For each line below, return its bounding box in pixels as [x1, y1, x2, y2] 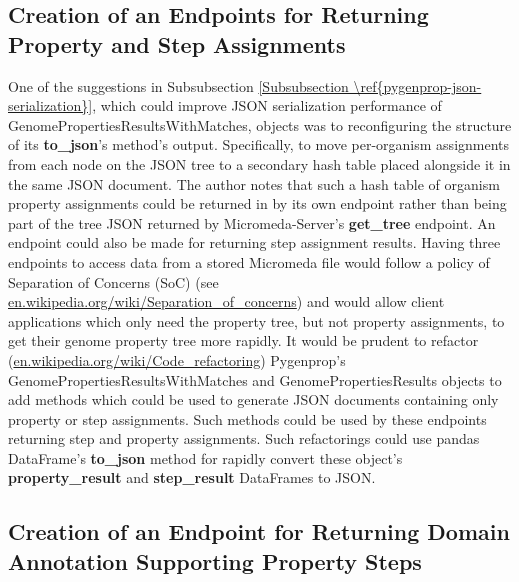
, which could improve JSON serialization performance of [92, 95, 442, 116]
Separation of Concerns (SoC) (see [8, 271, 219, 292]
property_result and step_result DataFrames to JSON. [8, 467, 376, 488]
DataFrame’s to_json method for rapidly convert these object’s [8, 447, 403, 468]
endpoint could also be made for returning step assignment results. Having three [8, 232, 501, 253]
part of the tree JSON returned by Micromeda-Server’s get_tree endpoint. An [8, 212, 496, 233]
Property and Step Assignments [8, 28, 346, 59]
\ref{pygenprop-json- [353, 75, 482, 96]
